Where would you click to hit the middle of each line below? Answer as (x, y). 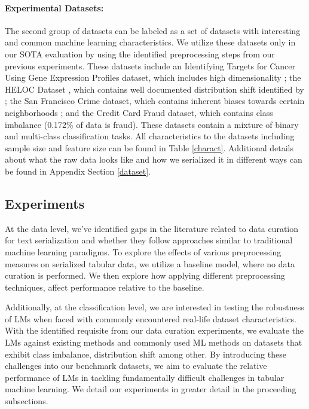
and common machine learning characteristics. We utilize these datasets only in (150, 42)
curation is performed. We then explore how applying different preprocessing (145, 275)
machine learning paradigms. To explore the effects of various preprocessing (143, 251)
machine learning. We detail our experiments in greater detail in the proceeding (151, 389)
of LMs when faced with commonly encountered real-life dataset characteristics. (151, 318)
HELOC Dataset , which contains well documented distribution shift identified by (154, 89)
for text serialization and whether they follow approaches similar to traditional (149, 240)
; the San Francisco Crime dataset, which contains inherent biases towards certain (155, 101)
